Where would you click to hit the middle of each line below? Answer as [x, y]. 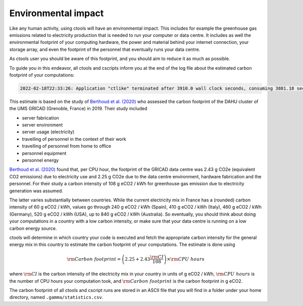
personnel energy [40, 160]
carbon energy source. [33, 228]
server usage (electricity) [48, 132]
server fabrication [40, 118]
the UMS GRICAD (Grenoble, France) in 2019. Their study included [78, 109]
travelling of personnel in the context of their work [74, 139]
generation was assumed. [36, 191]
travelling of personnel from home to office [66, 146]
